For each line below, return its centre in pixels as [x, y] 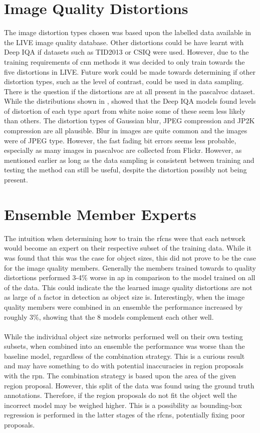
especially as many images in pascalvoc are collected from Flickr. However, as [123, 150]
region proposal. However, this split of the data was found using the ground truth [129, 385]
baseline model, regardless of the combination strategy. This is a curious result [124, 356]
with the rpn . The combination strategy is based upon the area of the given [120, 376]
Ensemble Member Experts [100, 214]
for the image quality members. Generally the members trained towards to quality [130, 267]
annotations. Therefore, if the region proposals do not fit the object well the [120, 395]
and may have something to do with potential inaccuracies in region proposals [124, 366]
